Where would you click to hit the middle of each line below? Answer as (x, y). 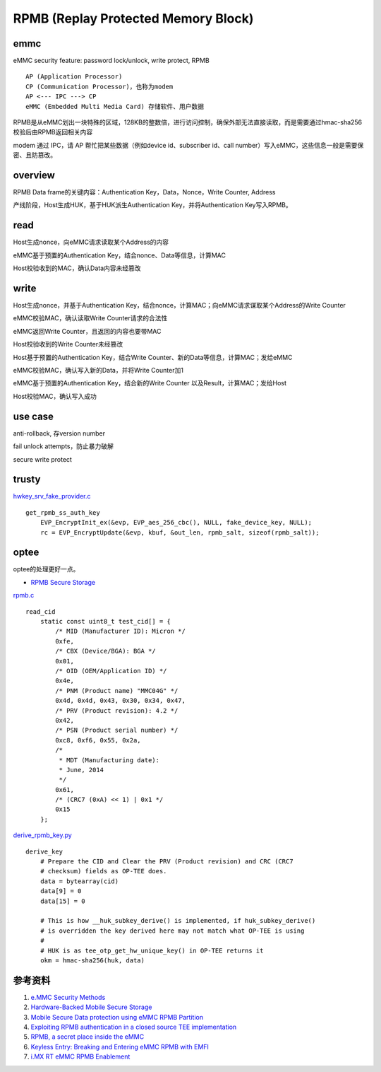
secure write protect (42, 459)
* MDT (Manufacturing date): (109, 760)
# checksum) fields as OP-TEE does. (103, 871)
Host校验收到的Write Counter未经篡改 (68, 344)
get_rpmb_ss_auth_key (63, 512)
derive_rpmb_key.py (42, 835)
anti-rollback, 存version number (59, 433)
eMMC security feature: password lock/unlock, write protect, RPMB (111, 61)
